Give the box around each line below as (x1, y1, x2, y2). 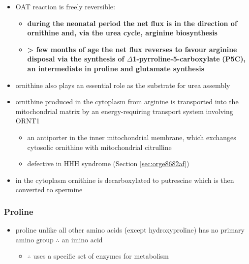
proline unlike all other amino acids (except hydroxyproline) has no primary (15, 225, 245, 235)
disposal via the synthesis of (27, 54, 124, 64)
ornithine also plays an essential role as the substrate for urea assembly (15, 80, 230, 90)
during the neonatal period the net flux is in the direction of (27, 18, 237, 28)
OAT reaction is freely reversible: (15, 1, 115, 11)
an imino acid (62, 234, 103, 244)
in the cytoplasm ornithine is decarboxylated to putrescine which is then (15, 175, 234, 185)
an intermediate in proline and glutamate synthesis (27, 63, 204, 73)
